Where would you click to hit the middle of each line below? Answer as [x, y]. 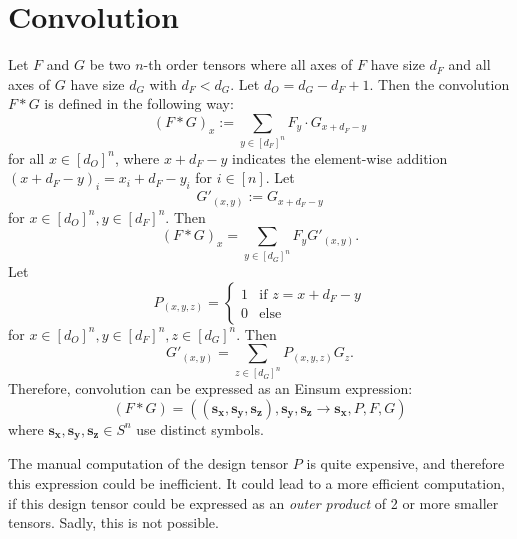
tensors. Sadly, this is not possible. [113, 522]
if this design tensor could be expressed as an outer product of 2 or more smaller [253, 502]
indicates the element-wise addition [340, 157]
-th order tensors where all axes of [248, 64]
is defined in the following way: [139, 103]
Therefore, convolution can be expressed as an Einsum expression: [210, 388]
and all [469, 64]
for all [26, 157]
